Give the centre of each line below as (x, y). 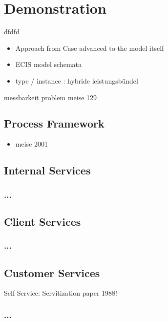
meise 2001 (31, 144)
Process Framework (54, 123)
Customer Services (52, 272)
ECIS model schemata (48, 64)
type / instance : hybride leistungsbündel (77, 80)
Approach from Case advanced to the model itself (90, 48)
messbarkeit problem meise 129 (51, 97)
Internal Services (47, 170)
